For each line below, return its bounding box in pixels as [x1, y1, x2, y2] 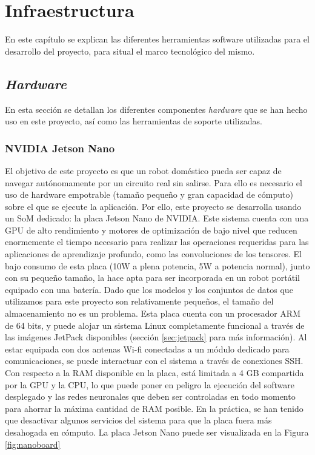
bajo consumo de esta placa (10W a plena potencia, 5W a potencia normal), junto [5, 259, 310, 272]
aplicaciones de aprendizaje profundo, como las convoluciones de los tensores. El [5, 248, 302, 260]
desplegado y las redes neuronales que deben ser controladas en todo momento [5, 390, 296, 403]
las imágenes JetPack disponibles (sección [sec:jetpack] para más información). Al [5, 331, 307, 343]
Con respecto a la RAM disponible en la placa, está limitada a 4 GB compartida [5, 366, 304, 379]
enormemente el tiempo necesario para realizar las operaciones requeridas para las [5, 235, 309, 248]
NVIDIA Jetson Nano [5, 140, 115, 155]
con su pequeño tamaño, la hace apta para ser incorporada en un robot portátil [5, 271, 300, 284]
